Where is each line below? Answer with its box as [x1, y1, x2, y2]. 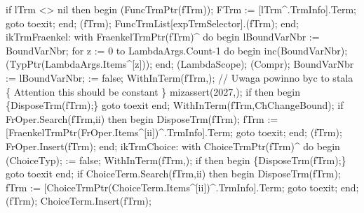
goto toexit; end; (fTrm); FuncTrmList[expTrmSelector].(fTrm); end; [6, 15, 299, 30]
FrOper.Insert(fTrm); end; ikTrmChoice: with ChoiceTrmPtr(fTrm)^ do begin [6, 138, 340, 153]
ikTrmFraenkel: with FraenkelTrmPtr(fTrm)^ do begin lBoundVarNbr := [6, 29, 320, 44]
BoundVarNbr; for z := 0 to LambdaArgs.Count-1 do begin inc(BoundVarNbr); [6, 43, 348, 57]
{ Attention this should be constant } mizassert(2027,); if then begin [6, 84, 301, 98]
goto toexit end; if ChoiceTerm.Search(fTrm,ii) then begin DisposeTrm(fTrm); [6, 166, 341, 181]
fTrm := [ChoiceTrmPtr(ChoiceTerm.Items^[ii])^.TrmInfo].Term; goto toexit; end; [6, 179, 359, 194]
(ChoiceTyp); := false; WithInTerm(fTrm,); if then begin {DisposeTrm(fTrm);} [6, 152, 346, 167]
